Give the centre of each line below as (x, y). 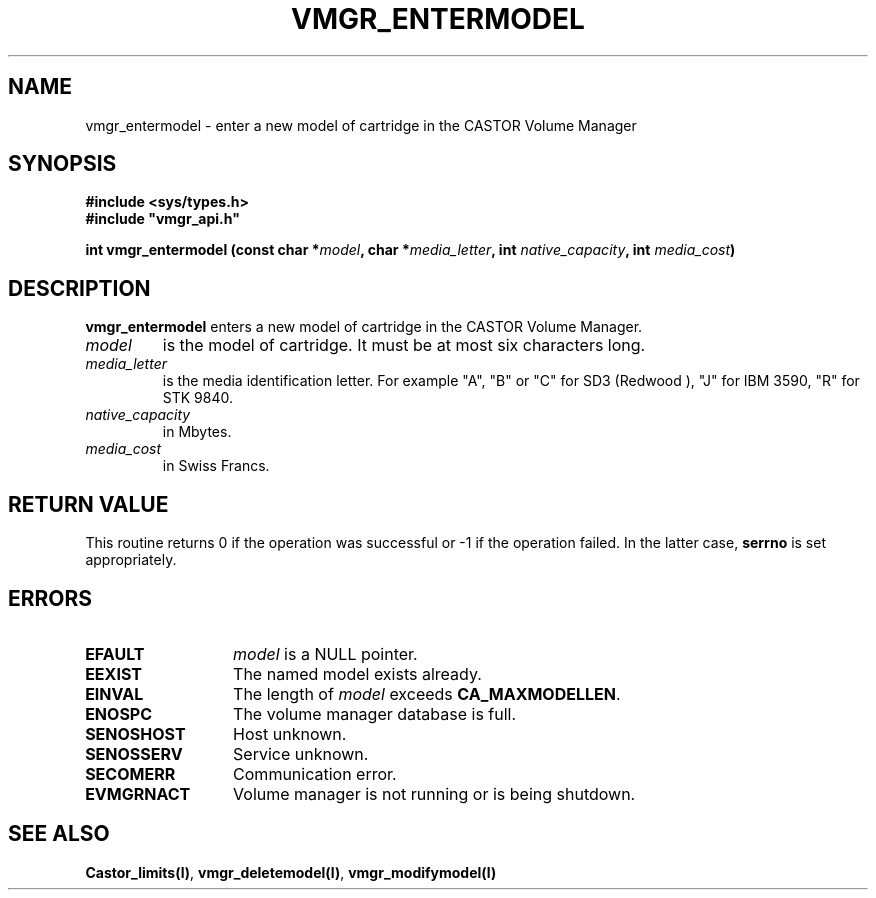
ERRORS (50, 598)
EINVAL (114, 693)
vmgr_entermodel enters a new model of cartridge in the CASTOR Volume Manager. (364, 327)
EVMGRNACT (138, 793)
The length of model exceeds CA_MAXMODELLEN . (427, 693)
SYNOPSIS (62, 164)
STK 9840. (197, 398)
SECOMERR (130, 773)
